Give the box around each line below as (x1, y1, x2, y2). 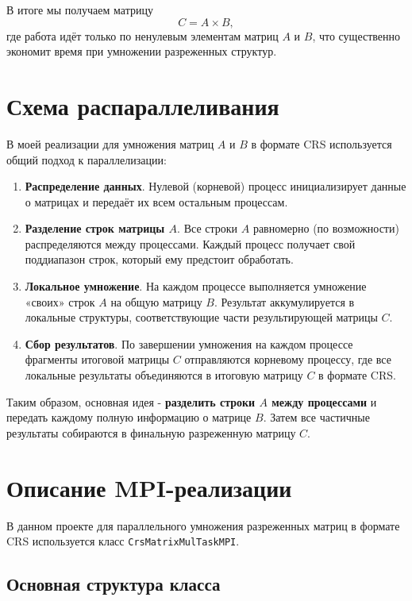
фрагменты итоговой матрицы (25, 351, 170, 368)
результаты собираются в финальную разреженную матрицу (6, 424, 296, 441)
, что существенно (312, 27, 401, 44)
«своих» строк (25, 293, 95, 310)
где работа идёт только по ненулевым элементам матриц (6, 27, 279, 44)
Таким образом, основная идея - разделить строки (6, 393, 256, 410)
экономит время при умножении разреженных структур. (6, 43, 277, 60)
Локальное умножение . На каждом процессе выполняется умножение (25, 278, 367, 295)
